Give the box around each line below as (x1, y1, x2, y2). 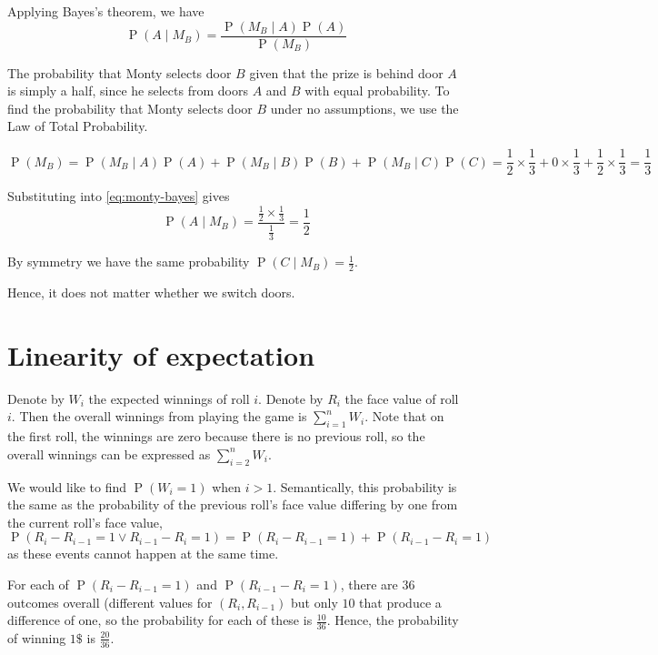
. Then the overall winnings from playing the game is (11, 407, 307, 426)
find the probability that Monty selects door (7, 98, 253, 117)
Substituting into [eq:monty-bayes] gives (7, 186, 230, 206)
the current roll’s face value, (7, 512, 163, 531)
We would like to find (7, 477, 127, 496)
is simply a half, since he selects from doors (7, 81, 248, 100)
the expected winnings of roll (88, 388, 250, 408)
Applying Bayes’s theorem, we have (7, 2, 204, 20)
